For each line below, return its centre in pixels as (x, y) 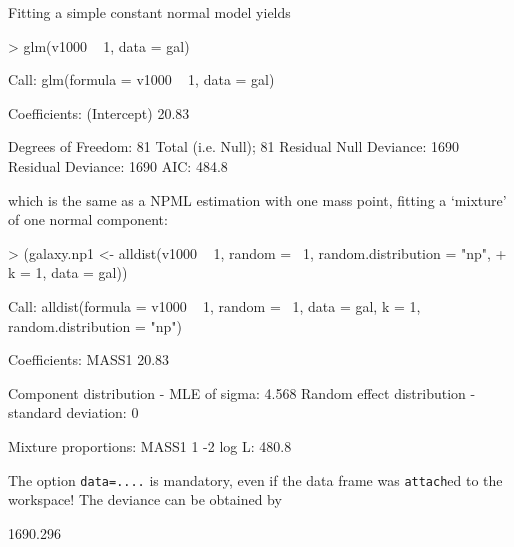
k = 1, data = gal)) (68, 272)
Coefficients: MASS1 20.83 (89, 359)
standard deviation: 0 (73, 412)
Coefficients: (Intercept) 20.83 (99, 112)
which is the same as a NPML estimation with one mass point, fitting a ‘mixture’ (257, 199)
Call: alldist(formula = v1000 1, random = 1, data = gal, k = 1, (214, 305)
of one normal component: (88, 219)
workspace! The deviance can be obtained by (145, 499)
